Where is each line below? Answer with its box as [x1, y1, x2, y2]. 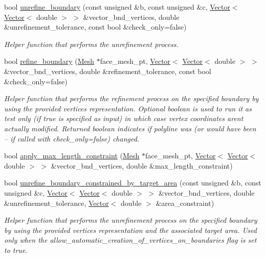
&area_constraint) [156, 197, 214, 208]
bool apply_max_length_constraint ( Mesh [4, 150, 140, 161]
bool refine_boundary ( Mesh [4, 56, 94, 66]
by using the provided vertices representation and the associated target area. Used [4, 224, 257, 235]
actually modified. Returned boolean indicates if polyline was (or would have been [4, 123, 256, 133]
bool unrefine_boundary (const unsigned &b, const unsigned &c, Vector [4, 2, 230, 12]
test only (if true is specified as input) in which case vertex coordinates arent [4, 113, 244, 124]
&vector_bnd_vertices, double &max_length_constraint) [51, 160, 233, 171]
